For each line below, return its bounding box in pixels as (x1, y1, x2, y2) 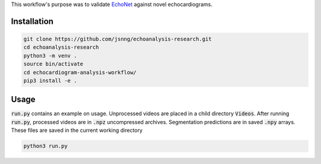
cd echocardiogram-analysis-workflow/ (23, 69, 137, 75)
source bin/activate (23, 61, 83, 68)
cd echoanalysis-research (23, 44, 99, 51)
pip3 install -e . (23, 77, 77, 84)
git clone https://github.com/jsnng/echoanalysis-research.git (23, 36, 212, 42)
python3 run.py (23, 143, 68, 150)
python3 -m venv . (23, 52, 77, 59)
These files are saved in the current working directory (11, 127, 143, 134)
